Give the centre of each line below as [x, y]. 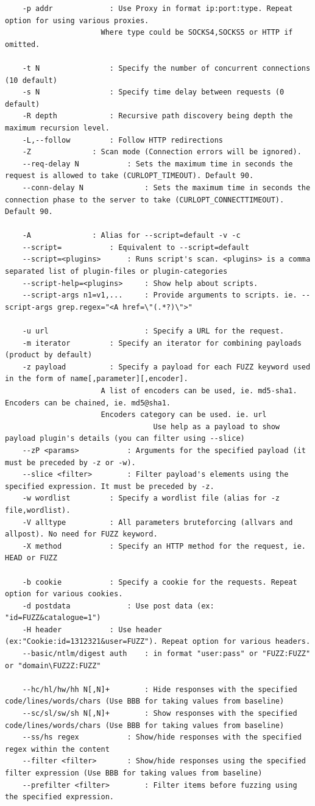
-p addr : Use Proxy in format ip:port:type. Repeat [157, 9]
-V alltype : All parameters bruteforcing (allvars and [157, 522]
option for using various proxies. [77, 20]
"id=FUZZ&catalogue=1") [53, 618]
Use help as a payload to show [217, 426]
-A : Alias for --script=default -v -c [131, 236]
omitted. [23, 44]
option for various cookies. [64, 594]
